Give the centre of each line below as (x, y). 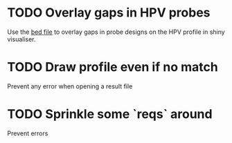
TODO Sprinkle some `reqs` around (110, 114)
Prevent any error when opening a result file (70, 86)
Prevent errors (28, 133)
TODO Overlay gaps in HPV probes (109, 13)
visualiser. (21, 39)
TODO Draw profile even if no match (113, 67)
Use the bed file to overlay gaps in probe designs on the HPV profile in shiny (116, 32)
